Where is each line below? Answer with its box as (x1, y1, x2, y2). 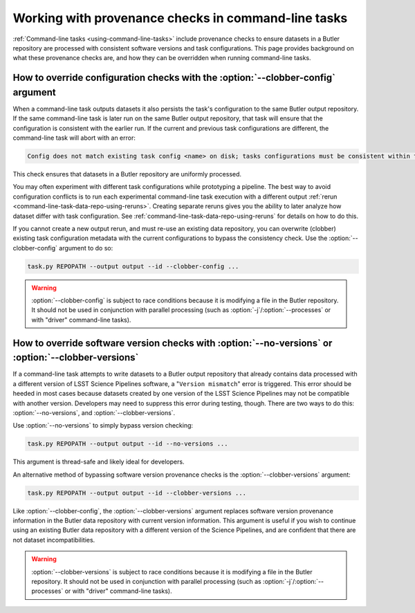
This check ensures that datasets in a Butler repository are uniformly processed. (12, 170, 242, 178)
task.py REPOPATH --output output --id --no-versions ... (27, 440, 228, 448)
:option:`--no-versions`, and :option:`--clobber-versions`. (12, 408, 176, 417)
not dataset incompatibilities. (12, 536, 95, 544)
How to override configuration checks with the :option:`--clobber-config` (12, 72, 335, 84)
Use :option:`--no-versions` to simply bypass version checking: (12, 421, 194, 430)
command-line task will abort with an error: (12, 134, 136, 142)
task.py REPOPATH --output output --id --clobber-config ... (27, 262, 239, 270)
